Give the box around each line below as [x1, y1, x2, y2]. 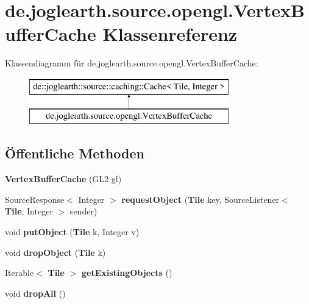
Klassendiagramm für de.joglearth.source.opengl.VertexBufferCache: [5, 57, 258, 69]
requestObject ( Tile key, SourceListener [121, 193, 280, 205]
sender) [69, 205, 98, 217]
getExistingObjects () [81, 266, 172, 279]
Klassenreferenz [102, 21, 238, 46]
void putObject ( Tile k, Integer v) [5, 225, 140, 238]
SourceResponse [5, 193, 65, 205]
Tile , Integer [5, 205, 53, 217]
